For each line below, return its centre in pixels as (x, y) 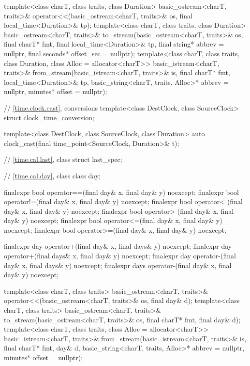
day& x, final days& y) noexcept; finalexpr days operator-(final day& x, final (118, 265)
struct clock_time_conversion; (49, 117)
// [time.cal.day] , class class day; (52, 175)
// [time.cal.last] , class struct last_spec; (63, 159)
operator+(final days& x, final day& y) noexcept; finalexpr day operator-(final (120, 256)
